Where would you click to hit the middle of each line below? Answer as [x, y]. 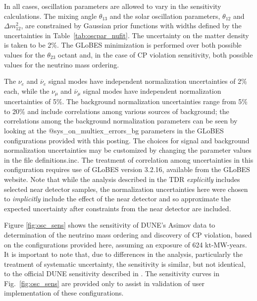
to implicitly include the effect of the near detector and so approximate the [118, 199]
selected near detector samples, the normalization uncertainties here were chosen [126, 189]
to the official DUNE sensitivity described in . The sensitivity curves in [112, 273]
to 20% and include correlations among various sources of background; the [117, 111]
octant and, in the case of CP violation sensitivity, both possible [155, 54]
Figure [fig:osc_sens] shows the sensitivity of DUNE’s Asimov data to [110, 225]
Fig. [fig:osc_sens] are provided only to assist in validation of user [104, 283]
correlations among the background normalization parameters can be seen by [121, 121]
